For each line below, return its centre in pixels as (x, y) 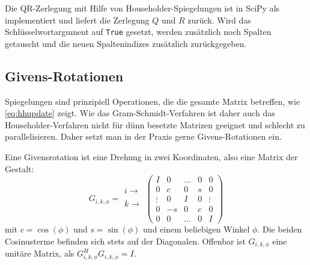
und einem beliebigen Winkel (196, 229)
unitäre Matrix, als (40, 253)
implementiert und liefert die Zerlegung (77, 20)
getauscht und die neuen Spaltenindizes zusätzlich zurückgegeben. (126, 43)
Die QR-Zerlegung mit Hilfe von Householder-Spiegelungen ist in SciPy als (142, 8)
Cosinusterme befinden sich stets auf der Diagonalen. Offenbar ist (125, 241)
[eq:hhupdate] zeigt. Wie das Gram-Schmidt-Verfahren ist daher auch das (140, 113)
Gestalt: (20, 168)
